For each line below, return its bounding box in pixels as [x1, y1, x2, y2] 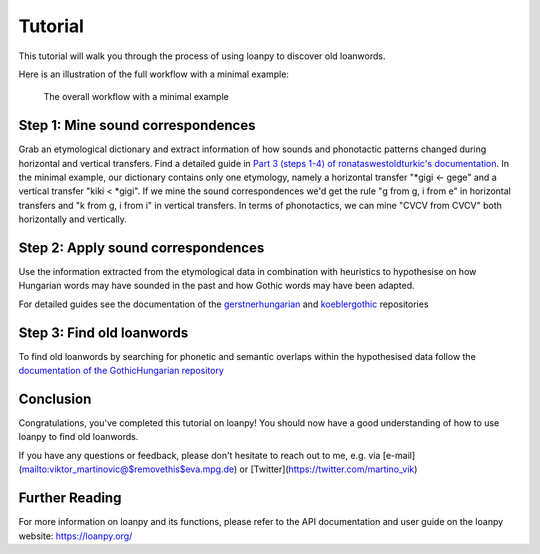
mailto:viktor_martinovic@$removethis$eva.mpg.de [21, 463, 235, 475]
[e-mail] [382, 449, 416, 461]
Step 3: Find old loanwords [18, 324, 189, 341]
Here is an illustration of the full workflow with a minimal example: [18, 68, 290, 80]
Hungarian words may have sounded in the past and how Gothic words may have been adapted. [18, 280, 415, 292]
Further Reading [18, 490, 122, 507]
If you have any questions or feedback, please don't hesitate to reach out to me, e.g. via [18, 449, 381, 461]
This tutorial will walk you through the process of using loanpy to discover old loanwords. [18, 50, 386, 62]
